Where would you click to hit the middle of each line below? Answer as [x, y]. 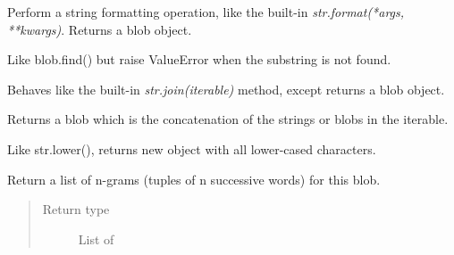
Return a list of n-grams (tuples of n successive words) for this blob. [194, 179]
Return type [76, 209]
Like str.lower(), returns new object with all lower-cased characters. [192, 148]
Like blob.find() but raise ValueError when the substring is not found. [199, 59]
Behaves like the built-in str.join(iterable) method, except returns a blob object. [226, 89]
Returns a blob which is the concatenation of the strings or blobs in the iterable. [228, 119]
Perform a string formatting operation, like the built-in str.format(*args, [206, 12]
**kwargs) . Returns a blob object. [100, 29]
